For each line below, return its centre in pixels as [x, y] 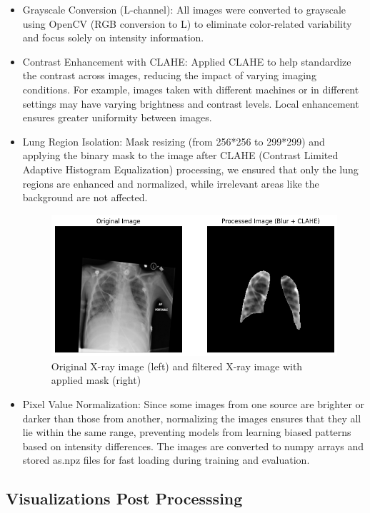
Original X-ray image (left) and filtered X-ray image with [177, 366]
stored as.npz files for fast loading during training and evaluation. [166, 460]
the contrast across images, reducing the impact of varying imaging [169, 75]
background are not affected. [85, 197]
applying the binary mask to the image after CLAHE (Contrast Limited [180, 155]
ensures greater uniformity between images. [117, 117]
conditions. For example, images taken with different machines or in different [191, 89]
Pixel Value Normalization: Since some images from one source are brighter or [194, 404]
